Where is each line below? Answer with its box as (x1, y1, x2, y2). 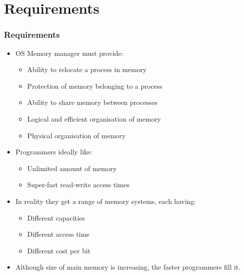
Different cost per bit (27, 245, 91, 255)
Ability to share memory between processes (27, 97, 158, 107)
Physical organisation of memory (27, 130, 126, 140)
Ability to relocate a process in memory (27, 64, 147, 75)
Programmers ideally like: (15, 147, 93, 157)
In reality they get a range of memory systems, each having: (15, 196, 196, 206)
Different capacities (27, 212, 85, 223)
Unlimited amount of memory (27, 163, 117, 173)
